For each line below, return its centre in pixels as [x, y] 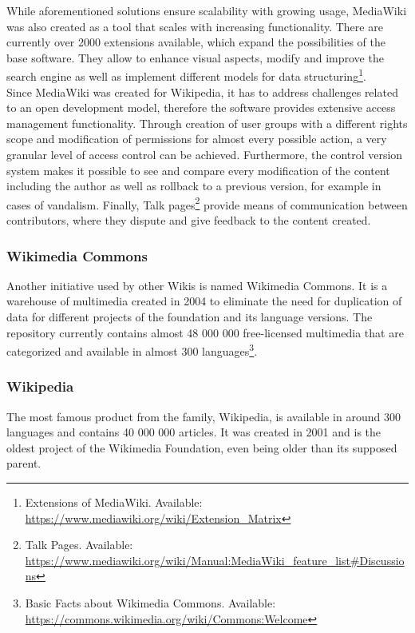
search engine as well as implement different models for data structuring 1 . [186, 75]
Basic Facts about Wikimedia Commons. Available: [150, 603]
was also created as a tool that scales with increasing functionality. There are [195, 26]
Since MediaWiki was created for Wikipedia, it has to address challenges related [202, 92]
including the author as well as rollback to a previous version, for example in [194, 186]
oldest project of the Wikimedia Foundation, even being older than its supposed [202, 447]
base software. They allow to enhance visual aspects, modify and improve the [195, 57]
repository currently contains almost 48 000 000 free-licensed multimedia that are [205, 332]
